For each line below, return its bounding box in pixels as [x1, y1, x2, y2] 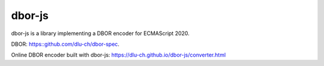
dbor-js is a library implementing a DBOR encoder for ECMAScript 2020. [11, 30, 190, 37]
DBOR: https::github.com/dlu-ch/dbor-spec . [11, 40, 120, 48]
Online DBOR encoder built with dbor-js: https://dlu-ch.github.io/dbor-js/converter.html [11, 51, 226, 59]
